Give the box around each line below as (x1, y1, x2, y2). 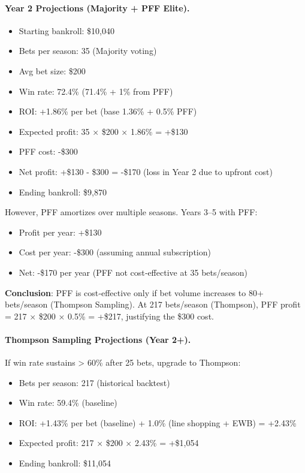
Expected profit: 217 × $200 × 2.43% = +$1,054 (19, 436, 199, 449)
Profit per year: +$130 (19, 225, 102, 238)
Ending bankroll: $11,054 (19, 457, 111, 469)
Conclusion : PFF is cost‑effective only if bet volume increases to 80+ (5, 286, 264, 299)
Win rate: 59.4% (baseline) (19, 396, 117, 409)
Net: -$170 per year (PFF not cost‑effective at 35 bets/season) (19, 266, 248, 278)
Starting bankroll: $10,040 (19, 24, 114, 37)
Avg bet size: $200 (19, 64, 86, 77)
